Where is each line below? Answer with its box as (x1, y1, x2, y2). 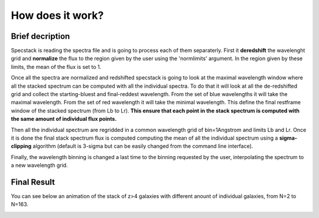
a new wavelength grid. (11, 162, 68, 169)
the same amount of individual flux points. (11, 115, 117, 123)
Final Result (11, 177, 56, 187)
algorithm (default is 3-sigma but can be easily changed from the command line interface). (32, 143, 253, 150)
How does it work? (11, 9, 104, 22)
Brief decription (11, 31, 70, 41)
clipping (11, 143, 32, 150)
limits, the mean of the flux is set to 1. (11, 63, 102, 70)
